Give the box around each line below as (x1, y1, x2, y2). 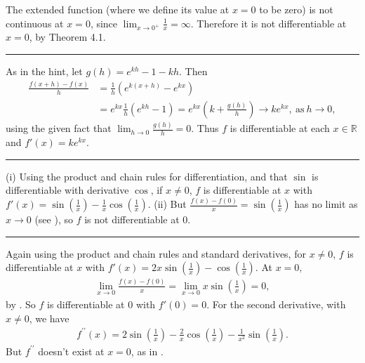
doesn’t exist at (38, 343, 105, 358)
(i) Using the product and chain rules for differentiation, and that (6, 169, 288, 183)
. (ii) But (147, 197, 187, 211)
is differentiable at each (230, 121, 330, 136)
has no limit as (294, 197, 358, 211)
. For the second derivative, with (206, 296, 346, 311)
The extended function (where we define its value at (6, 2, 230, 16)
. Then (179, 64, 208, 79)
